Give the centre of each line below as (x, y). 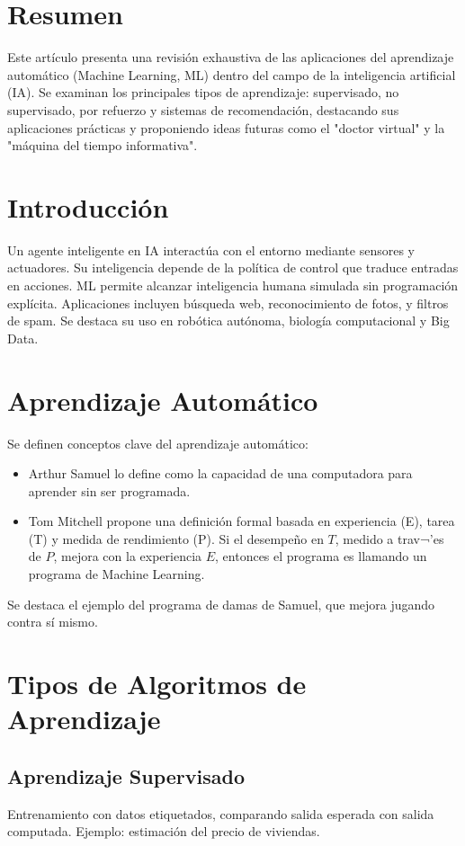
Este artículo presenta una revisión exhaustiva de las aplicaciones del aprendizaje (231, 57)
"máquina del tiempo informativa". (103, 145)
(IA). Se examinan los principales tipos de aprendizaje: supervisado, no (203, 92)
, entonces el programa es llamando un (321, 556)
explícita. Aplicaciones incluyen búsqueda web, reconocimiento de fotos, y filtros (228, 303)
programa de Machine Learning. (116, 574)
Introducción (88, 206)
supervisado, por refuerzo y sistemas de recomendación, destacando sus (203, 109)
